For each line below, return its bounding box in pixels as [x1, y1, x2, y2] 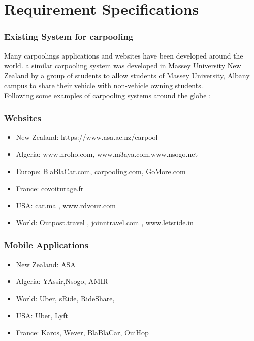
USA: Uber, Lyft [16, 310, 68, 321]
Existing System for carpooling [4, 30, 134, 43]
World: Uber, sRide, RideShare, [16, 293, 115, 303]
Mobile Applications [4, 239, 88, 251]
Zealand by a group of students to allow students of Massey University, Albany [4, 70, 250, 80]
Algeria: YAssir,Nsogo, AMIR [16, 276, 108, 287]
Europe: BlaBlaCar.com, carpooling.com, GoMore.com [16, 165, 186, 176]
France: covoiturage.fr [16, 183, 84, 193]
